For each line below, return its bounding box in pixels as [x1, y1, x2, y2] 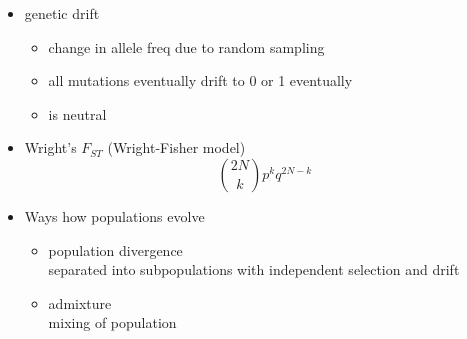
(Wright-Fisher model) [107, 137, 246, 158]
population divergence [48, 239, 183, 260]
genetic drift [24, 3, 100, 23]
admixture [48, 292, 112, 313]
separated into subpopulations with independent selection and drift [48, 259, 460, 280]
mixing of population [48, 312, 177, 333]
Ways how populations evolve [24, 205, 205, 226]
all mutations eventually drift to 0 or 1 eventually [48, 70, 353, 91]
